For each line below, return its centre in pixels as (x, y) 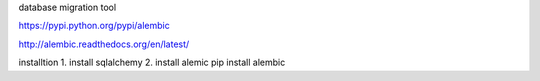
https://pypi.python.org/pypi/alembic (94, 26)
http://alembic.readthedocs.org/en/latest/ (104, 44)
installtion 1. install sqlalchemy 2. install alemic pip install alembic (152, 62)
